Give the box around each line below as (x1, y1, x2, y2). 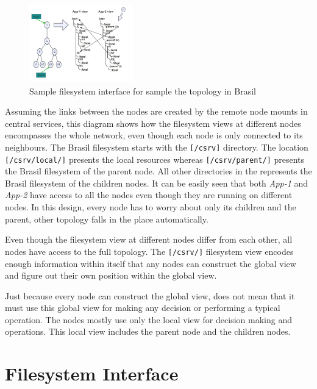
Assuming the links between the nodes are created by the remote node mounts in (5, 105, 308, 118)
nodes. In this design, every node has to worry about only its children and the (5, 201, 296, 213)
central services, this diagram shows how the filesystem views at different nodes (5, 116, 301, 129)
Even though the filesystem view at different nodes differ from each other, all (5, 233, 293, 246)
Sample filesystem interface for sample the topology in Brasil (29, 84, 256, 97)
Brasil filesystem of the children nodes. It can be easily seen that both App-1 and (5, 176, 308, 189)
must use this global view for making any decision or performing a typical (5, 301, 280, 314)
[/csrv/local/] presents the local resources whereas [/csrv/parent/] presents (5, 152, 305, 165)
